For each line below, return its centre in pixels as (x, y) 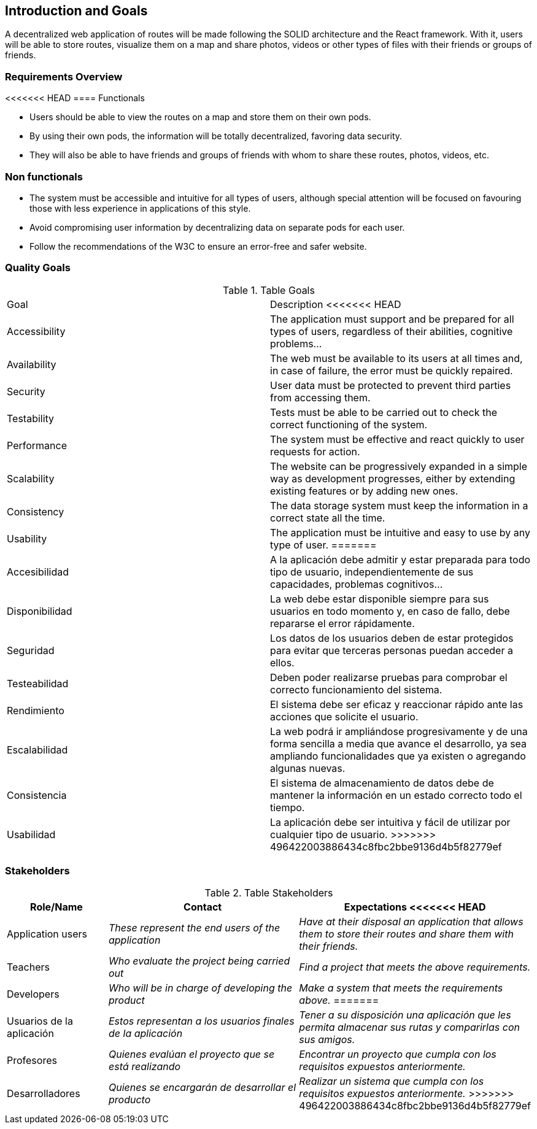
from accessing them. (320, 397)
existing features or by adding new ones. (364, 491)
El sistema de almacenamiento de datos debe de (382, 783)
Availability (32, 364)
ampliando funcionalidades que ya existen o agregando (398, 756)
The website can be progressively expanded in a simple (399, 466)
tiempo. (288, 807)
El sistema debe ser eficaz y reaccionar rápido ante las (397, 704)
